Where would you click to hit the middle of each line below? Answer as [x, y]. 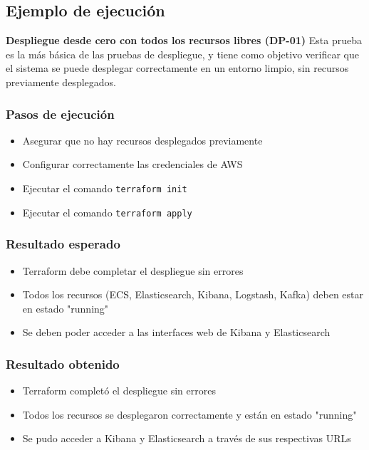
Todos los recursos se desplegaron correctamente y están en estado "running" [189, 414]
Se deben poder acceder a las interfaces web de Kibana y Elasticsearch [176, 332]
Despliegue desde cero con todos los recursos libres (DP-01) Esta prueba [184, 40]
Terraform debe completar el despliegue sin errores [133, 270]
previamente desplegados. [61, 82]
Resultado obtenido [63, 363]
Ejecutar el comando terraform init [105, 188]
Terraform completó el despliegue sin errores [119, 391]
